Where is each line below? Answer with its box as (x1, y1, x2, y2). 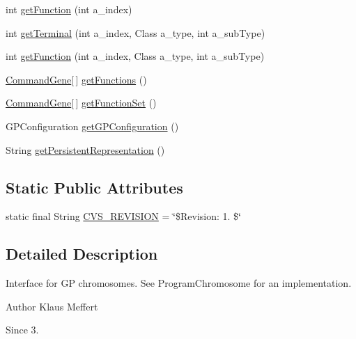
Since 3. (6, 322, 39, 337)
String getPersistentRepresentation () (6, 142, 165, 157)
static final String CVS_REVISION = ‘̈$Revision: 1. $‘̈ (6, 209, 241, 223)
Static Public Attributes (6, 176, 183, 198)
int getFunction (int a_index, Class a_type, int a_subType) (6, 49, 265, 63)
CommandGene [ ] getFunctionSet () (6, 95, 157, 110)
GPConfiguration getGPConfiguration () (6, 118, 179, 133)
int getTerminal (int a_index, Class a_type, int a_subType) (6, 25, 265, 40)
